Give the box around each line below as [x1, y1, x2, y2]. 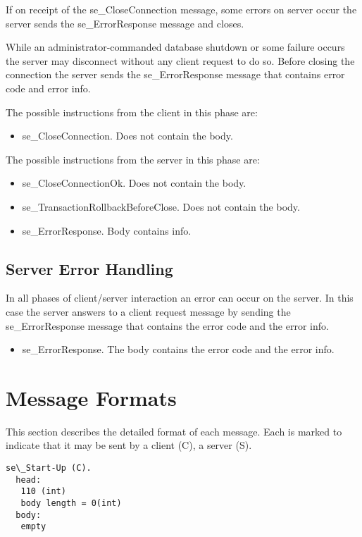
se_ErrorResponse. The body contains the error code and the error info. [22, 342, 335, 357]
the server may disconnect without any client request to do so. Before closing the [6, 53, 355, 68]
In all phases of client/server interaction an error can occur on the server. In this [6, 290, 354, 305]
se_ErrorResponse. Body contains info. [22, 223, 192, 237]
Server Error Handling [6, 257, 173, 279]
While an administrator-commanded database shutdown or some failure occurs [6, 39, 345, 54]
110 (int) [20, 486, 66, 497]
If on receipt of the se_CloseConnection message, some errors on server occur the [6, 2, 357, 16]
